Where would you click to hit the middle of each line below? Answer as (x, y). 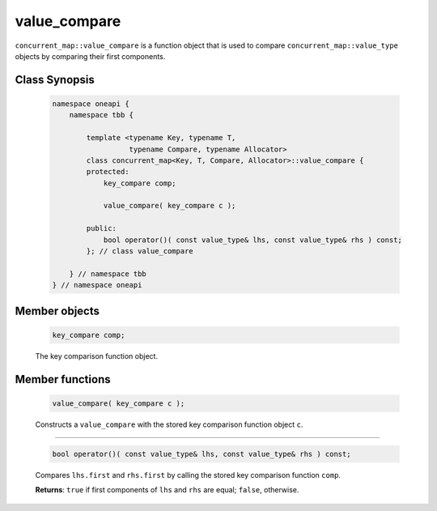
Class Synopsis (55, 80)
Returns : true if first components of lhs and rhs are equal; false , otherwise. (167, 490)
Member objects (57, 311)
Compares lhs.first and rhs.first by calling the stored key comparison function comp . (188, 475)
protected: (108, 172)
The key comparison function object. (96, 356)
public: (102, 228)
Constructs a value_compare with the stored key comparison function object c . (169, 424)
